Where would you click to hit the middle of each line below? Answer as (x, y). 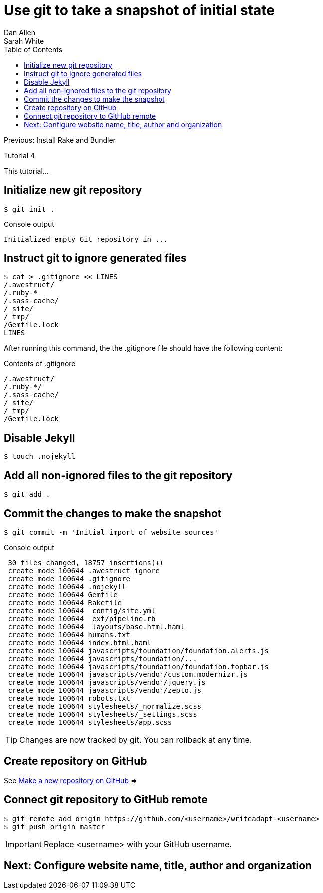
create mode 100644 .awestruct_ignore (84, 570)
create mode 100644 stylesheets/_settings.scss (103, 714)
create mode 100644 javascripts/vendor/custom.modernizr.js (128, 674)
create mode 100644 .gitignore (69, 578)
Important (24, 844)
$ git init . (29, 209)
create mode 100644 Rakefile (65, 602)
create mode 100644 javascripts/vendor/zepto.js (105, 690)
